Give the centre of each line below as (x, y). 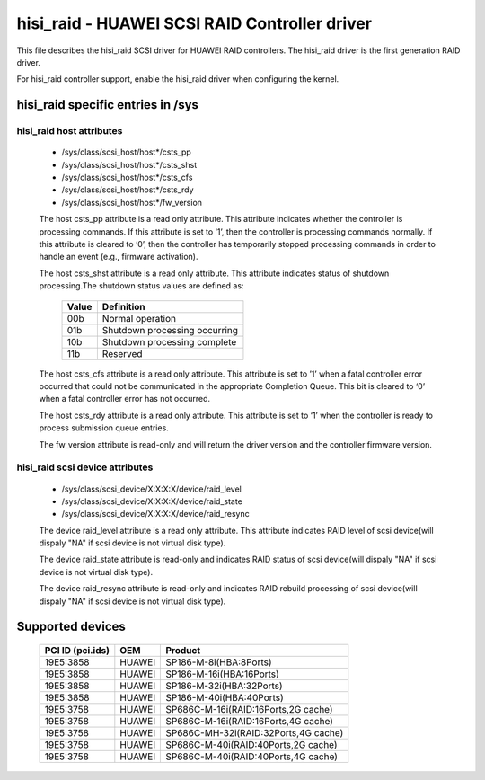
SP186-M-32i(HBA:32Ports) (224, 686)
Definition (123, 306)
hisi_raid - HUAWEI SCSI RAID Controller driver (194, 23)
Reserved (122, 353)
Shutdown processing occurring (170, 330)
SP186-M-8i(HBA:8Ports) (219, 662)
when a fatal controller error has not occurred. (125, 399)
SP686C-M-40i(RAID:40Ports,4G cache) (252, 757)
